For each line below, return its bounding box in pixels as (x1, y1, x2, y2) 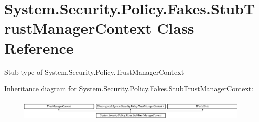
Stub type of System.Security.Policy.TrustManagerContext (4, 66, 184, 77)
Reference (4, 37, 74, 58)
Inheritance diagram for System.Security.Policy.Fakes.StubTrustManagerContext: (4, 83, 253, 94)
